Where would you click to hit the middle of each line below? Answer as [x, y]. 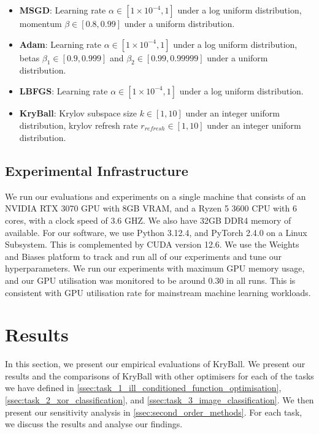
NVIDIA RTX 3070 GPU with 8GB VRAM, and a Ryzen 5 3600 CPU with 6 [151, 208]
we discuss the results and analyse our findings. [94, 424]
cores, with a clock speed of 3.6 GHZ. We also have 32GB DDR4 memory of [148, 220]
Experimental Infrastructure [97, 171]
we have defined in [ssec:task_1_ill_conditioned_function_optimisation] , [143, 388]
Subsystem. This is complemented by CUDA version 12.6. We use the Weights [152, 244]
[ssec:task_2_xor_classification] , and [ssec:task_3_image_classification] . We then [159, 400]
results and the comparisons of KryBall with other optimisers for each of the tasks [159, 375]
